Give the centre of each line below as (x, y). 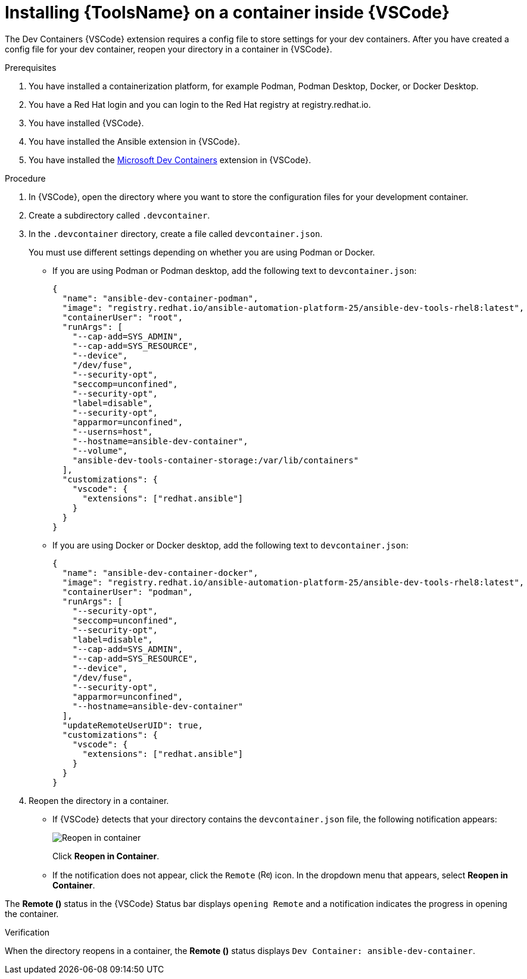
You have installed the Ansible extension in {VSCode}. (135, 141)
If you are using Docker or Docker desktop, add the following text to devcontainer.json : (230, 545)
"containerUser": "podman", (128, 592)
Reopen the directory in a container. (99, 800)
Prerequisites (31, 67)
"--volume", (100, 450)
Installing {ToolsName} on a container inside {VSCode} (227, 13)
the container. (32, 913)
